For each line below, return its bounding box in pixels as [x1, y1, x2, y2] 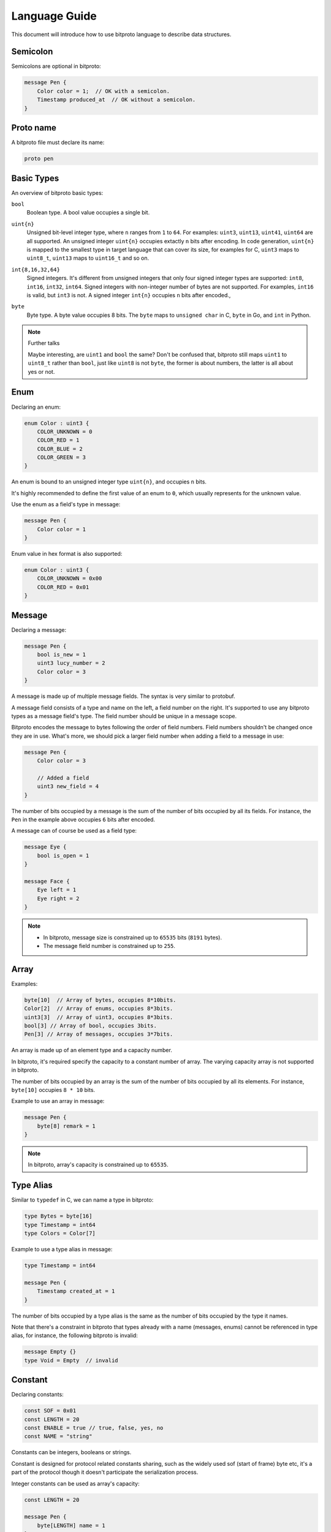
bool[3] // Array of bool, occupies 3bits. [24, 1022, 158, 1029]
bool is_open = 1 [37, 852, 89, 859]
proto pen [24, 155, 54, 162]
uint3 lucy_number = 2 [37, 659, 105, 667]
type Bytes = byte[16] [24, 1213, 93, 1219]
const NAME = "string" [24, 1433, 93, 1440]
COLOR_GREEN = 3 [37, 454, 86, 461]
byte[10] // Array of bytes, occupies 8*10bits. [24, 996, 177, 1003]
